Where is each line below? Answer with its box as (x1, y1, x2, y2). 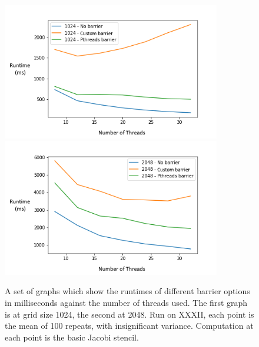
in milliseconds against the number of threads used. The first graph (5, 297, 248, 308)
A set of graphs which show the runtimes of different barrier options (5, 285, 250, 297)
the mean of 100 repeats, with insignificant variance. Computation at (5, 319, 254, 332)
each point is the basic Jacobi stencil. (5, 331, 139, 343)
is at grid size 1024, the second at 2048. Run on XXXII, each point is (5, 308, 254, 320)
